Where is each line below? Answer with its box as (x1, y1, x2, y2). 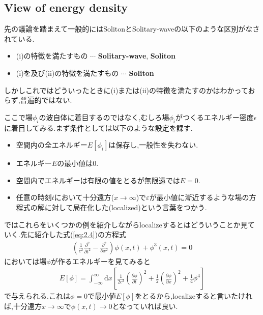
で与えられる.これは (4, 291, 70, 301)
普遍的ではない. (20, 95, 72, 105)
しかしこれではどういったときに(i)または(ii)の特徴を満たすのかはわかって (4, 84, 248, 95)
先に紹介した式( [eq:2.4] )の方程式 (20, 229, 126, 240)
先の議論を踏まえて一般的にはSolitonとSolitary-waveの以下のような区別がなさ (4, 23, 260, 34)
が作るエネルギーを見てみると (50, 255, 151, 266)
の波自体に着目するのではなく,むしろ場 (39, 111, 169, 122)
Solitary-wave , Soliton (98, 50, 176, 61)
